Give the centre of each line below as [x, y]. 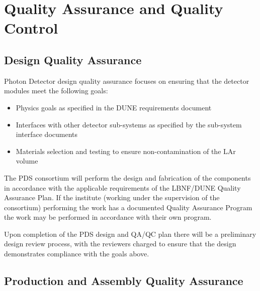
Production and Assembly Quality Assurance [124, 281]
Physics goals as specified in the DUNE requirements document [114, 107]
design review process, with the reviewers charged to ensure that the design [120, 244]
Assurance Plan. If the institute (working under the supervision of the [112, 197]
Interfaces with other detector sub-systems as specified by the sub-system [129, 124]
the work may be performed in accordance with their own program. [108, 217]
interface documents [47, 134]
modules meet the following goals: [56, 91]
